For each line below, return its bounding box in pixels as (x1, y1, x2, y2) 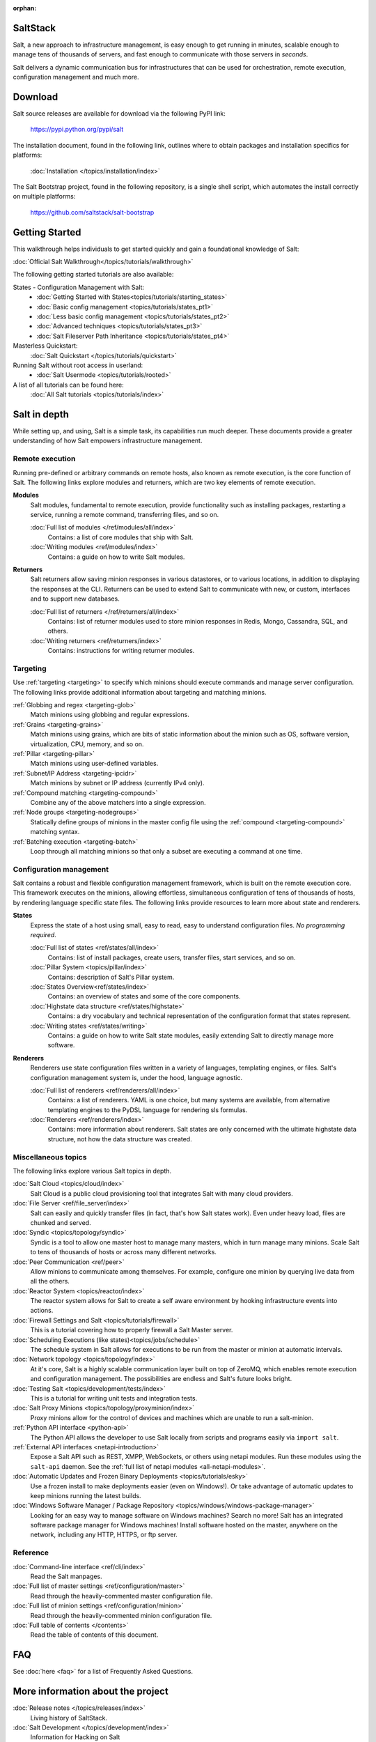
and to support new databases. (30, 594, 120, 603)
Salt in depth (13, 408, 70, 420)
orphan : (13, 4, 37, 12)
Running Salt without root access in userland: (13, 361, 143, 369)
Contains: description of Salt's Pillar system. (47, 973, 175, 981)
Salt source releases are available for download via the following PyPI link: (13, 109, 226, 118)
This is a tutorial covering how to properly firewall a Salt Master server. (30, 1326, 233, 1334)
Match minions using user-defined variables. (30, 760, 159, 768)
